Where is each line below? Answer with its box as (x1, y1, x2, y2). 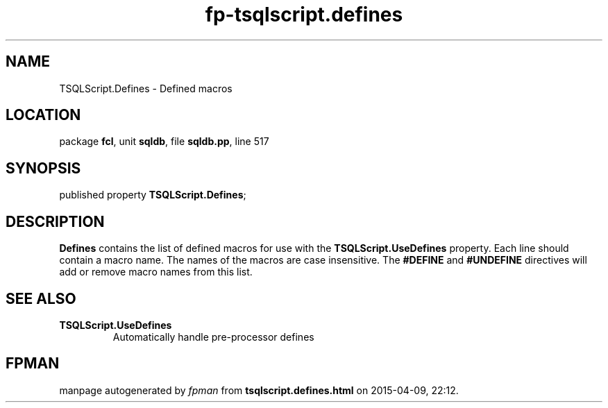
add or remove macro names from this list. (59, 266, 253, 278)
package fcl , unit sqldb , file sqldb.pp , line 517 (59, 135, 269, 148)
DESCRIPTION (6, 212, 105, 230)
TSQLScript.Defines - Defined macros (59, 82, 233, 94)
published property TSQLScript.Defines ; (59, 189, 246, 201)
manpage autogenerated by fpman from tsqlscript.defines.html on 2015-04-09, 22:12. (59, 384, 459, 396)
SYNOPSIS (6, 159, 81, 177)
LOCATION (6, 106, 81, 124)
